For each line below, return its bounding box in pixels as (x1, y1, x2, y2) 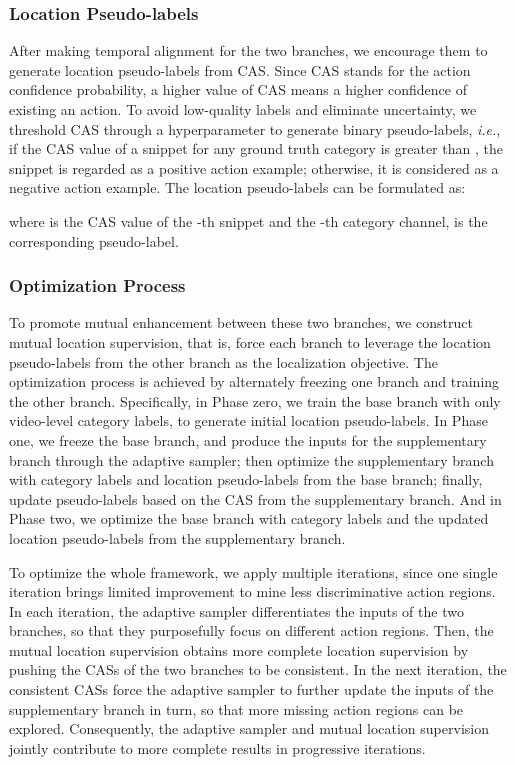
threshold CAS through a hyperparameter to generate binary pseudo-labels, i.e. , (9, 118, 501, 139)
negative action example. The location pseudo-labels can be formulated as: (9, 177, 466, 198)
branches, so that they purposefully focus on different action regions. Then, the (9, 620, 494, 641)
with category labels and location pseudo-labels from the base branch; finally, (9, 469, 483, 490)
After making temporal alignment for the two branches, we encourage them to (9, 40, 488, 61)
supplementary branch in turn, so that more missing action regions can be (9, 698, 464, 719)
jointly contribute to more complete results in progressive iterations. (9, 737, 426, 758)
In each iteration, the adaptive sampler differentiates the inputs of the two (9, 600, 464, 621)
